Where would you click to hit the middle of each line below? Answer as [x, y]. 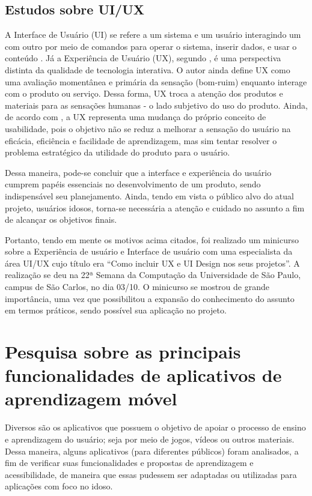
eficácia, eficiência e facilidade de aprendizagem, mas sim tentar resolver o [141, 140]
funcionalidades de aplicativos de [143, 375]
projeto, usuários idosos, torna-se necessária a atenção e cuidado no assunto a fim [155, 207]
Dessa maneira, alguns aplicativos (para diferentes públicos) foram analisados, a [152, 451]
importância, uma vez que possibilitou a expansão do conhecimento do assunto [150, 298]
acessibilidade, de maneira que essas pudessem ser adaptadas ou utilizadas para [151, 474]
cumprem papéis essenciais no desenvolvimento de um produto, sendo [133, 184]
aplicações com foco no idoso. [59, 486]
